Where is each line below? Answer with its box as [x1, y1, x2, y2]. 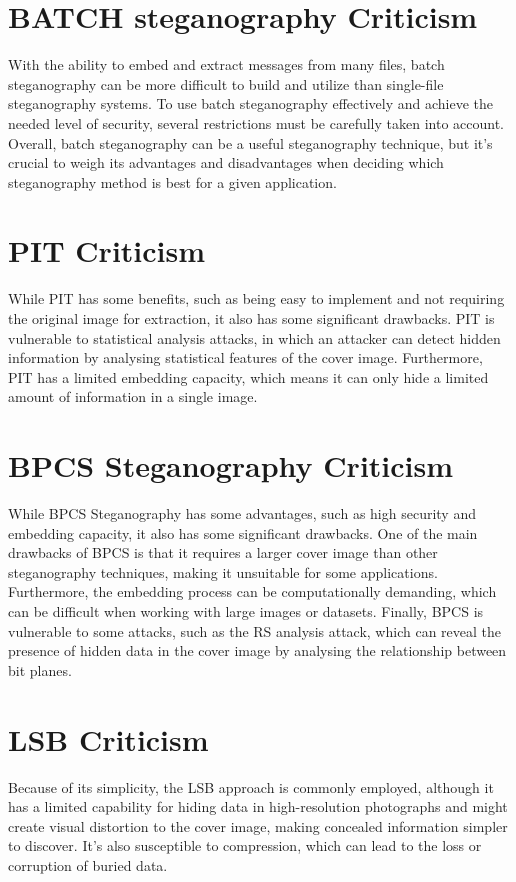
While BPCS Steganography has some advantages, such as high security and [8, 503, 476, 524]
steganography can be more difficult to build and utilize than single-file [8, 73, 444, 94]
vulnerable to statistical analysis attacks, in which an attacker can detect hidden [8, 327, 501, 348]
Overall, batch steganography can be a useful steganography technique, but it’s [8, 132, 493, 153]
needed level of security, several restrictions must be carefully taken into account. [8, 112, 504, 133]
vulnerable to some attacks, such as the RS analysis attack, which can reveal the [8, 620, 502, 641]
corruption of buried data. [8, 854, 168, 875]
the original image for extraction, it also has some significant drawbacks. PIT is [8, 308, 495, 328]
